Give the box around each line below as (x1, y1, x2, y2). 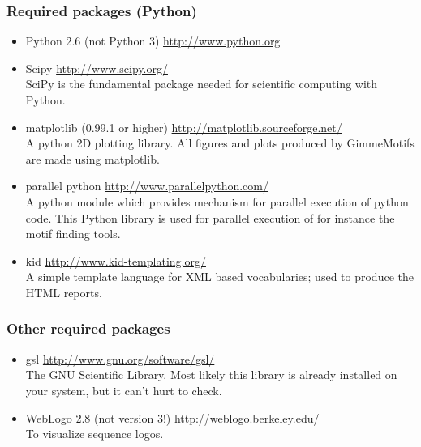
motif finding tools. (25, 225, 121, 242)
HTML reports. (25, 283, 102, 300)
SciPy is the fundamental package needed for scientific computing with (25, 75, 378, 92)
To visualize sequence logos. (25, 425, 164, 442)
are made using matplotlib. (25, 150, 160, 167)
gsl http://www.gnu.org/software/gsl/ (25, 350, 215, 367)
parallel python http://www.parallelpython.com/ (25, 177, 269, 194)
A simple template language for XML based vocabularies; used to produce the (25, 268, 414, 285)
